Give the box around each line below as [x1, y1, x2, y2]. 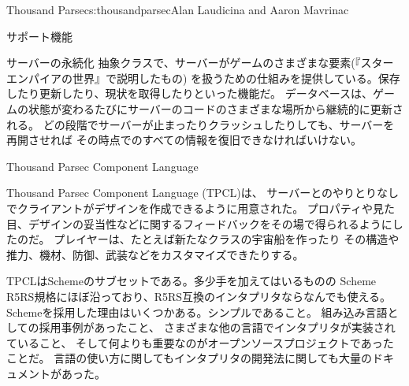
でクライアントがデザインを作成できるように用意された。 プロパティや [6, 199, 373, 216]
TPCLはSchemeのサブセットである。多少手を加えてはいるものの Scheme [6, 273, 377, 289]
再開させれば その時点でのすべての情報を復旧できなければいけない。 [6, 132, 363, 148]
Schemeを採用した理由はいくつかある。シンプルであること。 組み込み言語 [6, 303, 388, 320]
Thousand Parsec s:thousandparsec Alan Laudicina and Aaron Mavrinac [6, 2, 349, 17]
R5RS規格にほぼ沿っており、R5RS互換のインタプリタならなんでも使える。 [6, 288, 391, 304]
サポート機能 [6, 28, 73, 44]
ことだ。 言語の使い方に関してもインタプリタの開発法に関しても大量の [6, 350, 372, 366]
